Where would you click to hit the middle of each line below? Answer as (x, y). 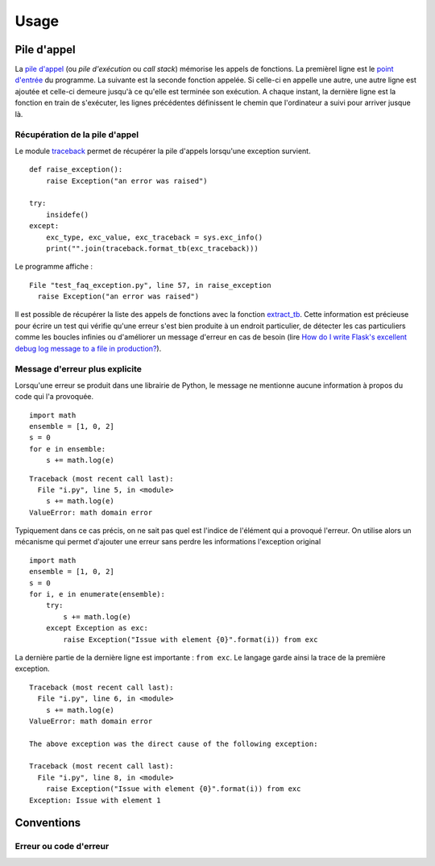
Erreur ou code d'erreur (62, 847)
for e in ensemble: (68, 449)
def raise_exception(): (76, 170)
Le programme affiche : (54, 267)
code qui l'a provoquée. (54, 397)
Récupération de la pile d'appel (77, 135)
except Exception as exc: (97, 628)
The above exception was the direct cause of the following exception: (174, 743)
